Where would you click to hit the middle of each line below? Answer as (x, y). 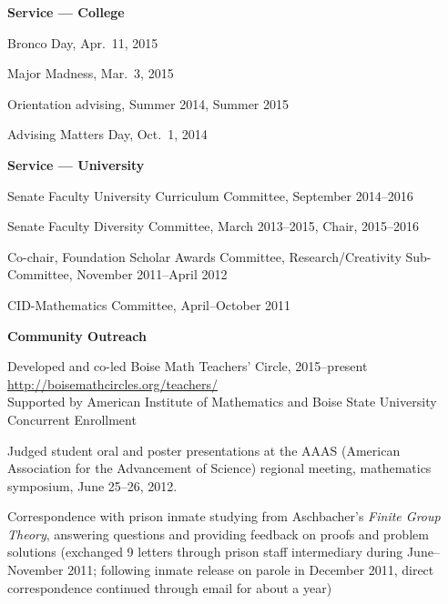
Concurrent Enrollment (72, 419)
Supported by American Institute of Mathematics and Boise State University (222, 402)
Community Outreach (77, 335)
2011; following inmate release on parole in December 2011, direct (251, 570)
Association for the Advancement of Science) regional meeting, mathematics (219, 468)
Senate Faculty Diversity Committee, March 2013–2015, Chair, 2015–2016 (214, 226)
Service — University (76, 164)
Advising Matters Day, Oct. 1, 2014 (107, 134)
